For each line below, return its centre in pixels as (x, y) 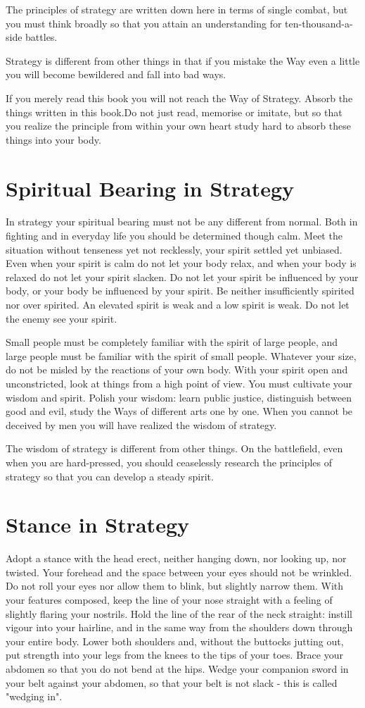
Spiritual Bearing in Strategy (150, 188)
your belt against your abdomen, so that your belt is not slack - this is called (172, 682)
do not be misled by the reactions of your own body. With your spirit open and (177, 369)
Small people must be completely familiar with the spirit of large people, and (172, 342)
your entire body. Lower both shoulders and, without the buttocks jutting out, (175, 641)
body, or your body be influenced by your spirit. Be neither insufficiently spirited (180, 291)
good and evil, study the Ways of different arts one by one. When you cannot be (179, 411)
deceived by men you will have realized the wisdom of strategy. (141, 424)
